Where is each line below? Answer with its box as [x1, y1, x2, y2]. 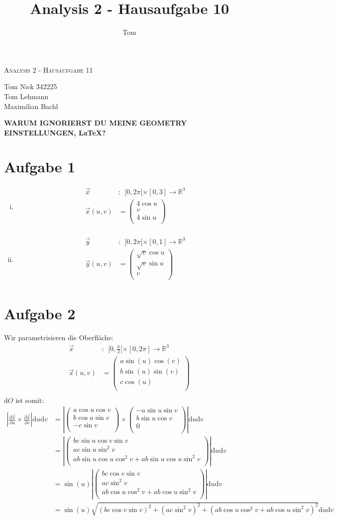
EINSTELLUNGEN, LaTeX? [4, 127, 106, 137]
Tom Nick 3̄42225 [4, 81, 57, 92]
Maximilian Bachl [4, 101, 58, 111]
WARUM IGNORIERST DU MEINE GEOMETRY [4, 118, 187, 128]
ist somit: [15, 394, 44, 405]
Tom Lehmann [4, 91, 49, 101]
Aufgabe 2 [4, 303, 76, 324]
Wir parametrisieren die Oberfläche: [4, 332, 114, 343]
